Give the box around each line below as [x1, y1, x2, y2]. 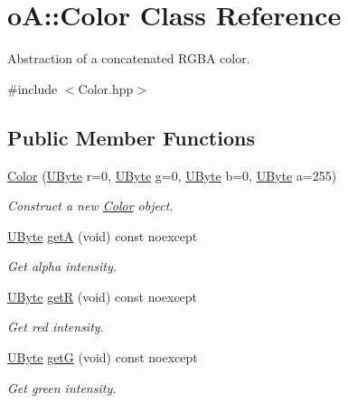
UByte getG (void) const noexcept [7, 348, 198, 367]
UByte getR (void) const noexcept [7, 286, 198, 305]
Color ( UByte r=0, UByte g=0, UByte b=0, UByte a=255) [7, 165, 337, 184]
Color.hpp [78, 79, 134, 98]
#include [7, 79, 58, 98]
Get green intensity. [7, 378, 117, 397]
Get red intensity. [7, 317, 104, 336]
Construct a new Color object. [7, 196, 174, 215]
